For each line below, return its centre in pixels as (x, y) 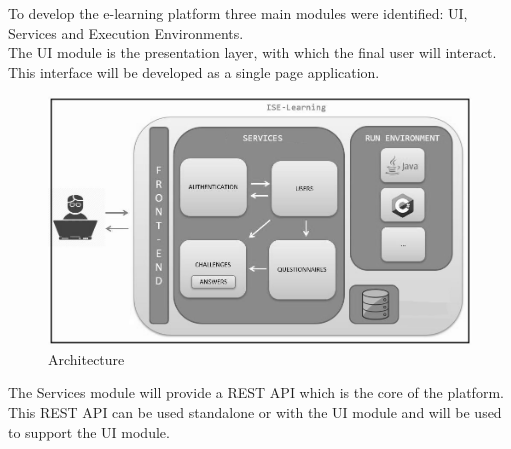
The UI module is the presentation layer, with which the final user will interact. (252, 52)
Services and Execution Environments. (126, 32)
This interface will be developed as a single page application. (194, 71)
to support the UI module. (89, 431)
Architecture (86, 358)
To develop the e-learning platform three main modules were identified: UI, (238, 13)
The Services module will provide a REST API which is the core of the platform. (256, 392)
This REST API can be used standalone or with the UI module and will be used (255, 412)
